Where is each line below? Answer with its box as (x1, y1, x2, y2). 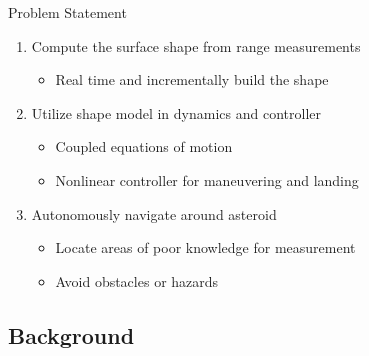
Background (8, 319, 135, 350)
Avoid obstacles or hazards (55, 270, 219, 291)
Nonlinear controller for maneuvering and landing (55, 169, 359, 190)
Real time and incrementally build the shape (55, 69, 329, 90)
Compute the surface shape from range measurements (31, 35, 361, 56)
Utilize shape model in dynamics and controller (31, 102, 321, 123)
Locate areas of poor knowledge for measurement (55, 237, 356, 258)
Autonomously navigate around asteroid (31, 203, 277, 224)
